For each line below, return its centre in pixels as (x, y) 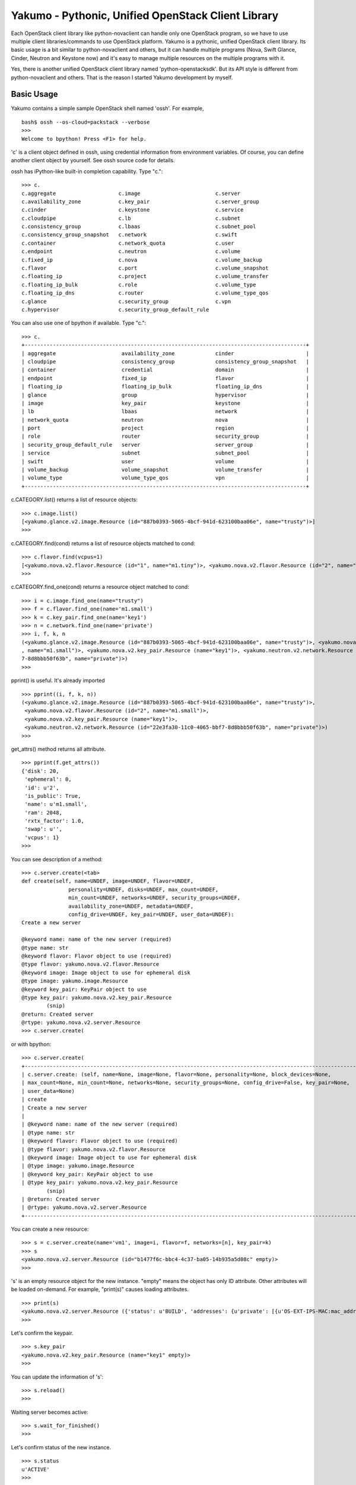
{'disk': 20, (40, 771)
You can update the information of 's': (57, 1377)
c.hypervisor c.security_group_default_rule (115, 310)
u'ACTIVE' (36, 1469)
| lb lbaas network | (166, 412)
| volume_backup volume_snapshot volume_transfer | (166, 470)
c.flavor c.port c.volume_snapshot (145, 268)
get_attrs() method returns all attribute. (58, 749)
